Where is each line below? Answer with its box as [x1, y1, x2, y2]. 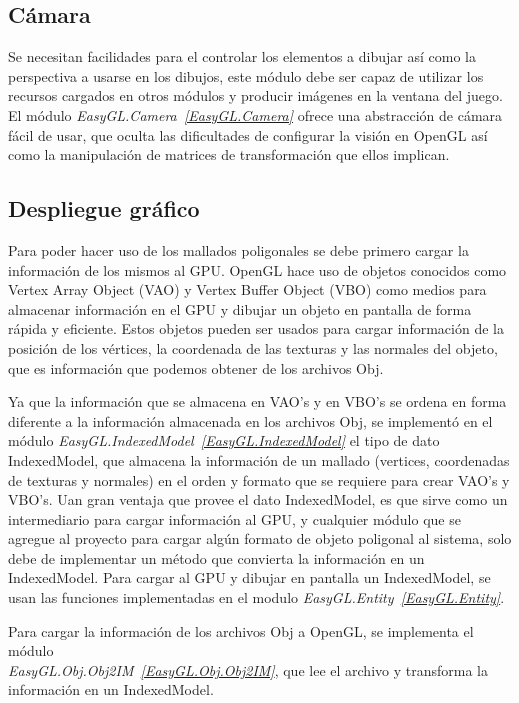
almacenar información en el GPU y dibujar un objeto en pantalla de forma [8, 298, 472, 319]
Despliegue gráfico [8, 193, 200, 224]
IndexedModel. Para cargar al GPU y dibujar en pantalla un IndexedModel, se [8, 567, 491, 588]
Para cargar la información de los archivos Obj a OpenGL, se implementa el [8, 620, 474, 641]
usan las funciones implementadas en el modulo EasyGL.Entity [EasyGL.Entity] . [8, 587, 505, 608]
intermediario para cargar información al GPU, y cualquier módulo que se [8, 508, 461, 529]
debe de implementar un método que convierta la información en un [8, 547, 425, 568]
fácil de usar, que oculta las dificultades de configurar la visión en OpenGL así [8, 124, 488, 145]
